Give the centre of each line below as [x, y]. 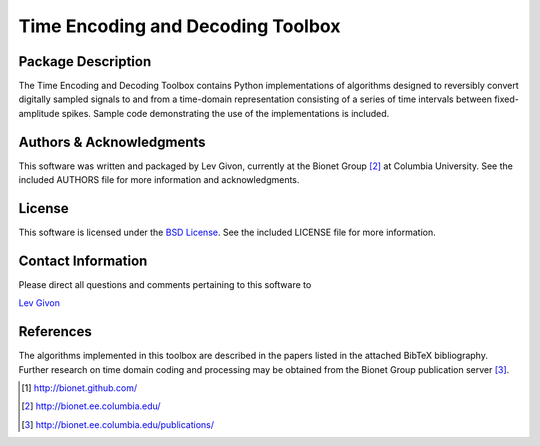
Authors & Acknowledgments [112, 141]
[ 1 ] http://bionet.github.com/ [79, 388]
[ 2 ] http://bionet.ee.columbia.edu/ [91, 406]
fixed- [506, 99]
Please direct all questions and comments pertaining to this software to [165, 284]
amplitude [39, 113]
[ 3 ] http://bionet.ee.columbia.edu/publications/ [118, 424]
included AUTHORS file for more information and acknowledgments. [159, 180]
